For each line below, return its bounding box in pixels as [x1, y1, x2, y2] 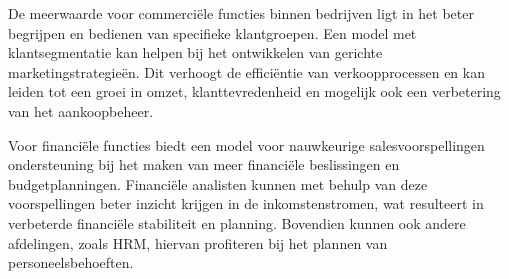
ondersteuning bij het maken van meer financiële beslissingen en [8, 154, 400, 175]
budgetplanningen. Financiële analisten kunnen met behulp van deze [8, 173, 428, 194]
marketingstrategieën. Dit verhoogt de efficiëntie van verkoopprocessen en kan [8, 61, 485, 82]
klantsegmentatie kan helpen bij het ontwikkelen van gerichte [8, 42, 383, 63]
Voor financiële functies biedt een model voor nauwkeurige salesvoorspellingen [8, 134, 485, 155]
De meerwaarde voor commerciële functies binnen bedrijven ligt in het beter [8, 3, 474, 23]
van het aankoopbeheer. [8, 100, 154, 121]
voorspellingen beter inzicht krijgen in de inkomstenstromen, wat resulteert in [8, 193, 484, 214]
